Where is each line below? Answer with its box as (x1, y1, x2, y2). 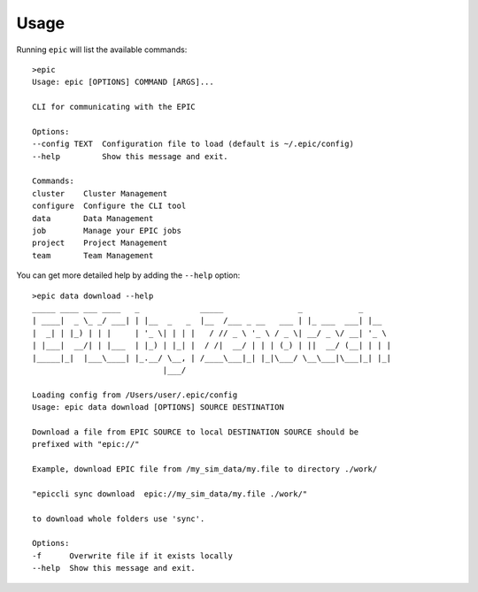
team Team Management (32, 250, 154, 260)
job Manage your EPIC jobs (32, 226, 181, 236)
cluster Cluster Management (32, 188, 168, 198)
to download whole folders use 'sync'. (32, 513, 205, 524)
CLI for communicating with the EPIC (32, 102, 197, 112)
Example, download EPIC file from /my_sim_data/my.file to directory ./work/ (32, 465, 378, 474)
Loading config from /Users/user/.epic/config (32, 389, 238, 400)
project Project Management (32, 238, 168, 248)
